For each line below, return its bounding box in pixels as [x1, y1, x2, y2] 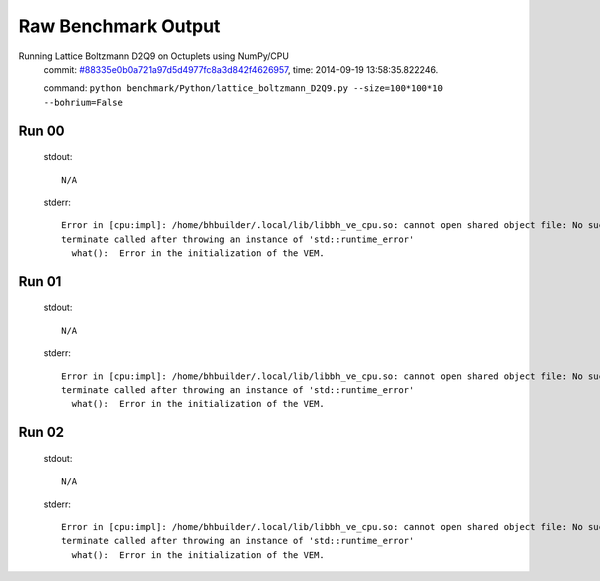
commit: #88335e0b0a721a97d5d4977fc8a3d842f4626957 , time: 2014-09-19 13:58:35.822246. [43, 63, 439, 75]
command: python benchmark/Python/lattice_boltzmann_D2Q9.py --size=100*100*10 [43, 82, 444, 94]
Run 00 [18, 122, 65, 139]
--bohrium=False [43, 96, 124, 108]
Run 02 [18, 424, 65, 441]
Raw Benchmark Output [18, 15, 221, 37]
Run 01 [18, 273, 62, 290]
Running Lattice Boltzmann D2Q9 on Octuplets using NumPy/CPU [18, 50, 290, 62]
